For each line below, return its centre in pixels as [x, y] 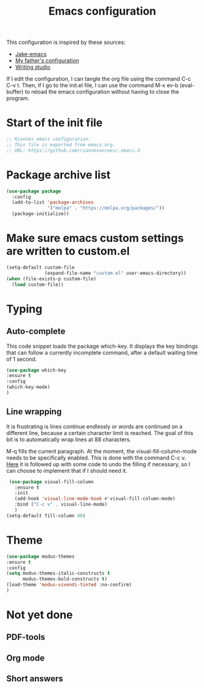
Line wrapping [34, 412]
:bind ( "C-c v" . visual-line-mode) [61, 505]
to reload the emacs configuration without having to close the [102, 92]
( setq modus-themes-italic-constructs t [58, 573]
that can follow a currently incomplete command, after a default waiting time [102, 352]
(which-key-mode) [28, 387]
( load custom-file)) [38, 285]
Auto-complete [36, 331]
